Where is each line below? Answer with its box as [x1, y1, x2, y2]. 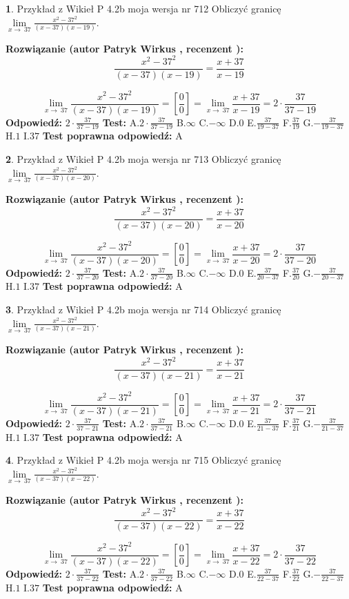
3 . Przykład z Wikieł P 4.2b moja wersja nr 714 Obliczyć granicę [6, 302, 281, 317]
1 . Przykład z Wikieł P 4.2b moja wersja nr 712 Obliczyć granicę [6, 1, 281, 15]
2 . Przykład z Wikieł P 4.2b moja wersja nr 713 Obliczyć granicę [6, 152, 281, 166]
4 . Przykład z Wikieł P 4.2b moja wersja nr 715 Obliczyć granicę [6, 453, 281, 467]
